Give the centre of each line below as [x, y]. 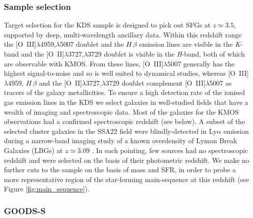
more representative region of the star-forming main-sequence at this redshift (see [126, 179]
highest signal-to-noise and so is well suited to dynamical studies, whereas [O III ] [126, 73]
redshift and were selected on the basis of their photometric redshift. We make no [127, 160]
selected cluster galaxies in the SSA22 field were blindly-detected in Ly [111, 131]
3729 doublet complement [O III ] [156, 82]
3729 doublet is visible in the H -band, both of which [166, 54]
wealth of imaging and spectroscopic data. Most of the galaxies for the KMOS [121, 111]
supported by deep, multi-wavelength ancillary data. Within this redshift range [123, 34]
